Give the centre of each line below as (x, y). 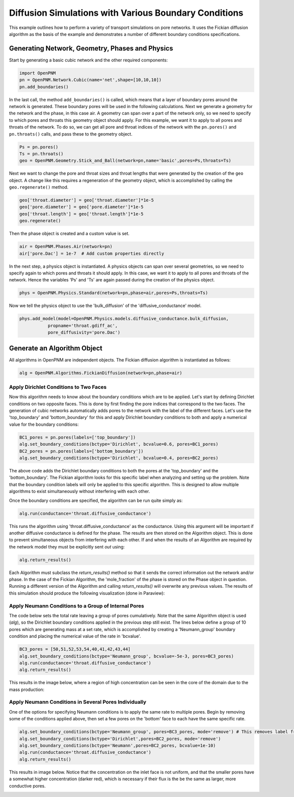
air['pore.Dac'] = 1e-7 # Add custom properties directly (92, 253)
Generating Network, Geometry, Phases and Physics (91, 48)
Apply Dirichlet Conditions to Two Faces (58, 387)
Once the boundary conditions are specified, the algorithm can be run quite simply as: (96, 500)
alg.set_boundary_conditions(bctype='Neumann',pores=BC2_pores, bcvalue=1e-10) (118, 746)
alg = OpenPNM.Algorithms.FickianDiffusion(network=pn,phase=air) (101, 373)
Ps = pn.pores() (39, 147)
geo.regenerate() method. (39, 187)
